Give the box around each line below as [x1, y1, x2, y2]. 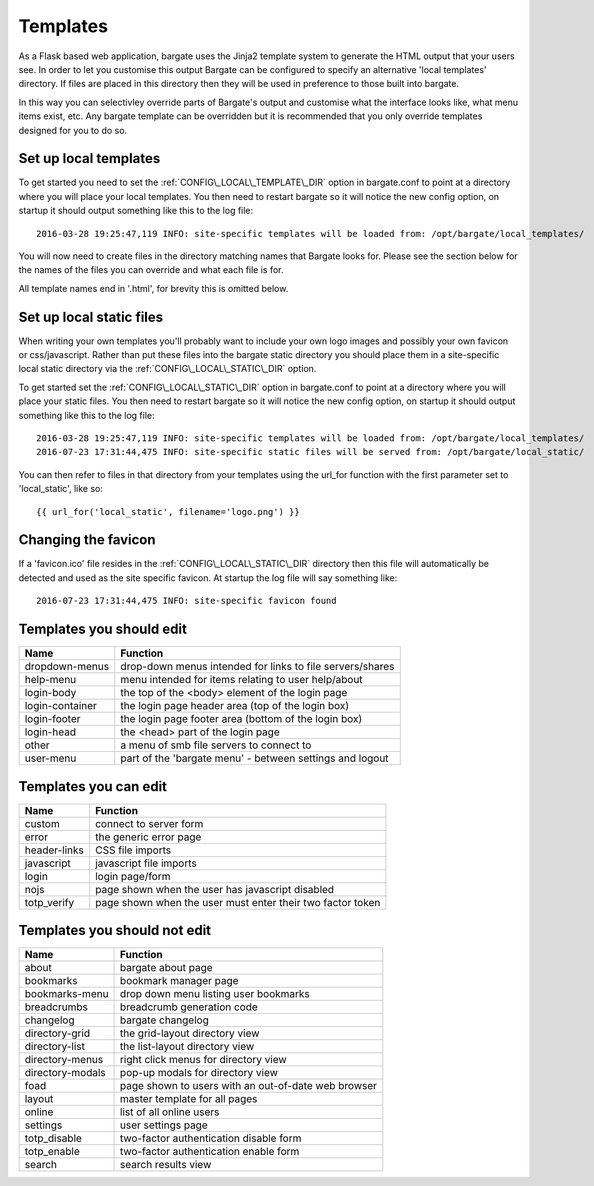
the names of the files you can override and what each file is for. [18, 264, 284, 276]
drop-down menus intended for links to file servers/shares [120, 660, 395, 674]
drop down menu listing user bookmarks [120, 987, 310, 1001]
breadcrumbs [24, 1000, 89, 1014]
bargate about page [120, 961, 214, 975]
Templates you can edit [18, 778, 168, 795]
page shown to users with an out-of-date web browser [120, 1079, 378, 1093]
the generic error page [95, 830, 202, 844]
